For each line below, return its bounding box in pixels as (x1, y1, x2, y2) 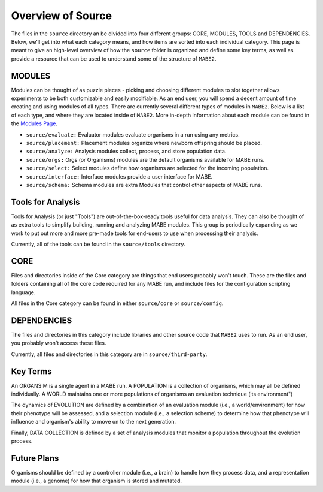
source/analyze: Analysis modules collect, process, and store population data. (26, 147, 227, 155)
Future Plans (11, 453, 59, 463)
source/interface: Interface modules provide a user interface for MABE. (26, 173, 213, 180)
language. (11, 288, 36, 296)
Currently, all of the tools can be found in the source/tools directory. (11, 240, 185, 247)
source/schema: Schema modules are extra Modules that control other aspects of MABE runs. (26, 181, 263, 188)
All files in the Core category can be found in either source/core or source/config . (11, 300, 224, 307)
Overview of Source (11, 9, 112, 22)
